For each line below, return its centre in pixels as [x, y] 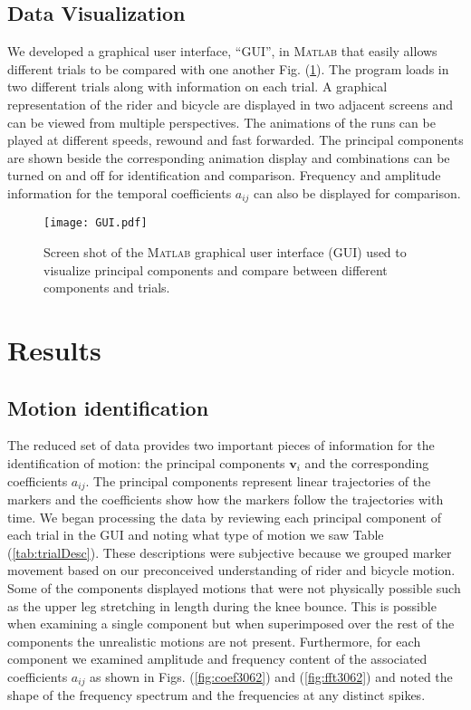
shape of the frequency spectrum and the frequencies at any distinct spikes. [216, 695]
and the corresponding [367, 463]
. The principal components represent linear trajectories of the [258, 480]
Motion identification [108, 407]
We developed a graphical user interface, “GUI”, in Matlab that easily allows [222, 51]
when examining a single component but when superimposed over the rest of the [231, 624]
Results [54, 350]
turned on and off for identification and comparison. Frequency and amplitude [224, 175]
